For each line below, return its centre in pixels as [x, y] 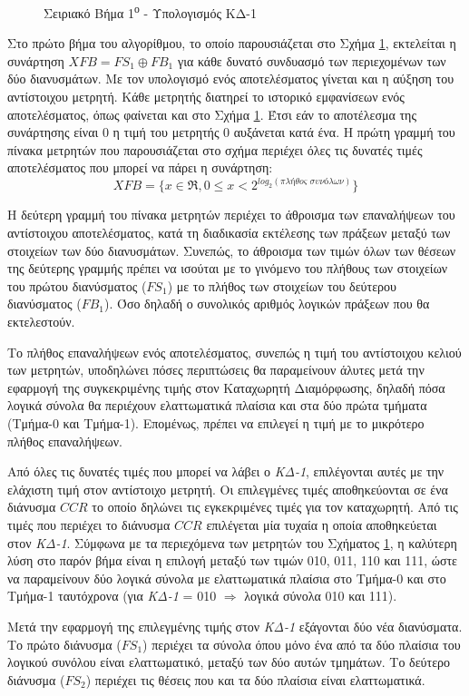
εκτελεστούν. [41, 321]
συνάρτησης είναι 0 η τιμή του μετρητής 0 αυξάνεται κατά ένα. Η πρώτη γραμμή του [231, 132]
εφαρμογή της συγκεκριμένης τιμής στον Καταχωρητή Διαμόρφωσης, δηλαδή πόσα [226, 387]
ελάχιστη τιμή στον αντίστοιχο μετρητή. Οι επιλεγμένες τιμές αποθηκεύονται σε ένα [228, 489]
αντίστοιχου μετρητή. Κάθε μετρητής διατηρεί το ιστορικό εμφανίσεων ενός [206, 97]
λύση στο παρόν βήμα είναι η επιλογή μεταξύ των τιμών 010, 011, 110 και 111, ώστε [232, 560]
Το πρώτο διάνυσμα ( [64, 644]
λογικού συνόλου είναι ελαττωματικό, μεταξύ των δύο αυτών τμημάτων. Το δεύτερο [229, 662]
